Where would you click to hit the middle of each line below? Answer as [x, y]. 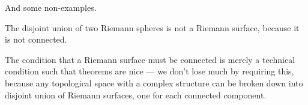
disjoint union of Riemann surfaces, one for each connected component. [136, 94]
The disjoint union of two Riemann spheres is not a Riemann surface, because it [152, 27]
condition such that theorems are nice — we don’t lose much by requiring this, [149, 71]
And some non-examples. [51, 7]
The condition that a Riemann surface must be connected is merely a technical [150, 59]
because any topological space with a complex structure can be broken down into [154, 82]
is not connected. [36, 39]
